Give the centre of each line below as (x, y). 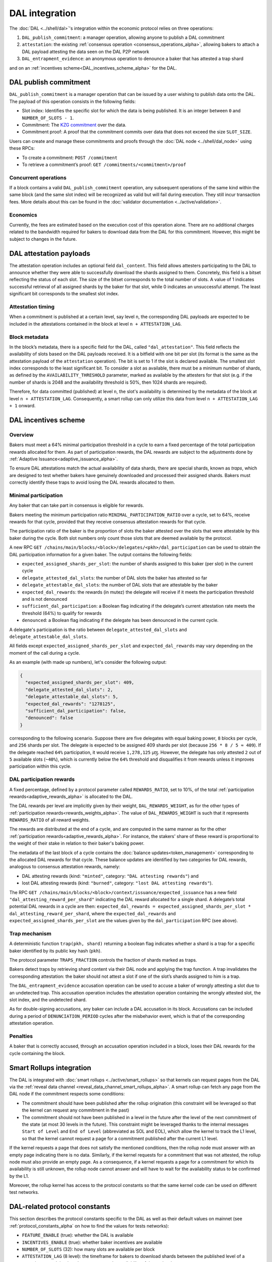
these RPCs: (22, 148)
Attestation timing (32, 307)
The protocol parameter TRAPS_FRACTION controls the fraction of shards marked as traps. (103, 960)
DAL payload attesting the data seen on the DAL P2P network (86, 51)
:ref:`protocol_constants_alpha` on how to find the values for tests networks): (89, 1226)
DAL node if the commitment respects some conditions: (67, 1094)
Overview (21, 435)
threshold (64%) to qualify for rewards (62, 613)
